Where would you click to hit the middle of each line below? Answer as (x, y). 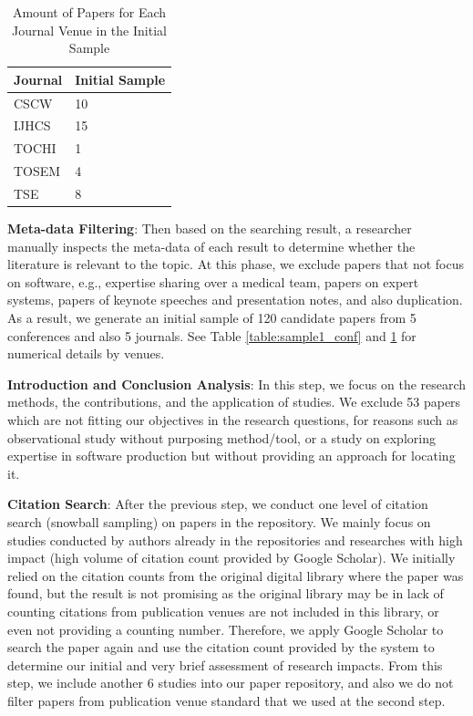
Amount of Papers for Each (89, 12)
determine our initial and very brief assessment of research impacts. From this (225, 664)
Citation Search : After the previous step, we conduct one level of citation (218, 504)
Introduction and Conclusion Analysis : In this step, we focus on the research (237, 384)
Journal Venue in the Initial (89, 30)
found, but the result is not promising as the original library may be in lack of (226, 593)
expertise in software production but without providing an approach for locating (231, 456)
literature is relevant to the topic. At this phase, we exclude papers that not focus (236, 264)
